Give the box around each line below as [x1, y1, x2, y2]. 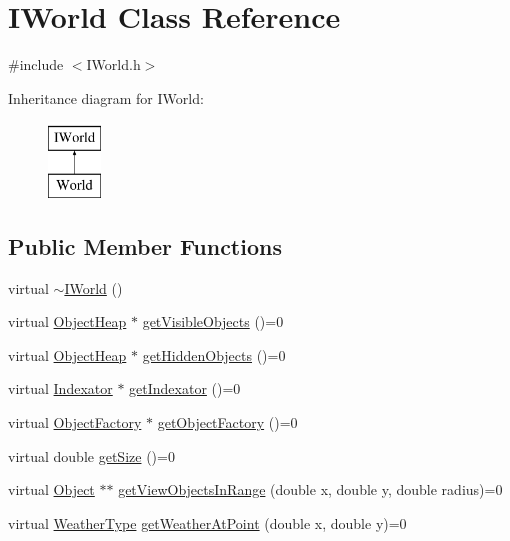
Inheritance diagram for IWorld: [8, 87, 204, 108]
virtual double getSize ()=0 [8, 445, 175, 466]
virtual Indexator [8, 378, 113, 399]
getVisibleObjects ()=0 [142, 311, 284, 332]
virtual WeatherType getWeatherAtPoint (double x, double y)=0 [8, 512, 407, 533]
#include [8, 54, 64, 75]
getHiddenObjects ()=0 [142, 344, 286, 365]
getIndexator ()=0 [129, 378, 241, 399]
